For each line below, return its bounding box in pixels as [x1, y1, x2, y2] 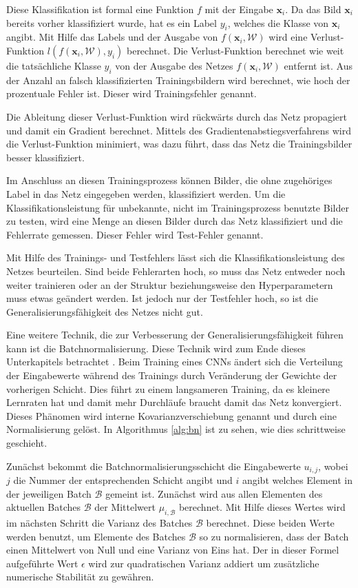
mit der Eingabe [204, 2, 273, 16]
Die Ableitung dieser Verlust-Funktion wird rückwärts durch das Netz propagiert [6, 109, 347, 123]
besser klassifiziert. [6, 150, 85, 164]
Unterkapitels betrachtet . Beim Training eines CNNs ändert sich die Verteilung [6, 354, 343, 369]
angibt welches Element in [242, 473, 353, 487]
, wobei [318, 458, 348, 473]
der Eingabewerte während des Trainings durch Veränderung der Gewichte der [6, 368, 337, 383]
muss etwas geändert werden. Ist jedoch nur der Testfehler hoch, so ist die [6, 291, 318, 305]
